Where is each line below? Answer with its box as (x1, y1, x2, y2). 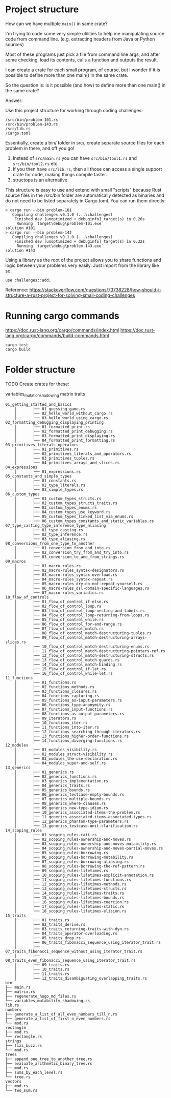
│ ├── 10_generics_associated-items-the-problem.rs (14, 810, 140, 815)
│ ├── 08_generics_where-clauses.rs (14, 801, 106, 806)
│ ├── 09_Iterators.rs (14, 716, 77, 721)
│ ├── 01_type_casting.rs (14, 527, 83, 532)
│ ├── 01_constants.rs (14, 478, 77, 483)
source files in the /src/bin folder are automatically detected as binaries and (5, 192, 164, 198)
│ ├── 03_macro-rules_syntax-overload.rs (14, 572, 117, 577)
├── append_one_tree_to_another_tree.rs (5, 1056, 93, 1062)
